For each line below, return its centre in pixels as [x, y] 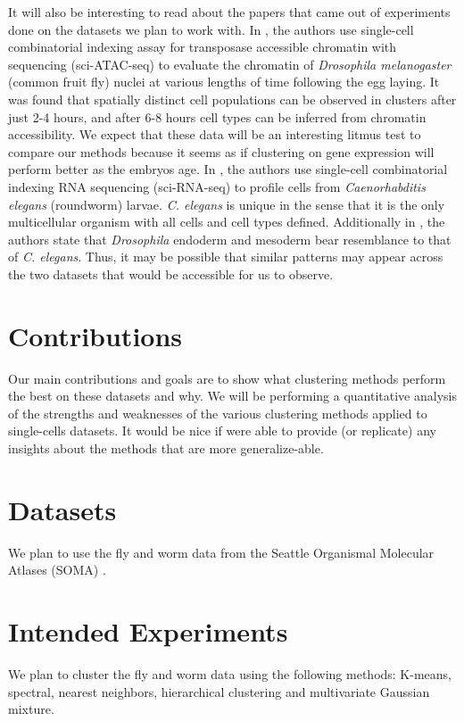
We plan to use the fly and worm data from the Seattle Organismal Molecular [221, 552]
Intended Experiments [148, 631]
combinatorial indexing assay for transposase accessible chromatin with [203, 47]
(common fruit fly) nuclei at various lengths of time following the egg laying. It [224, 82]
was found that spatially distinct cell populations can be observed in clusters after [232, 99]
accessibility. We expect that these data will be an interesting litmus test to [215, 134]
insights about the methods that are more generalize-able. [166, 448]
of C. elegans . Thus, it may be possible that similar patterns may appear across [226, 257]
